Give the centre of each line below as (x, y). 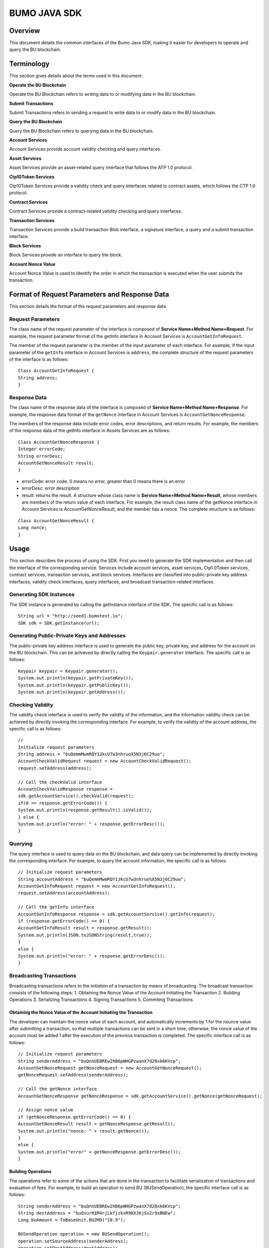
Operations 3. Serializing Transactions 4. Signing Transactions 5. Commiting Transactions (101, 1000)
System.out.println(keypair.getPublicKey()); (75, 685)
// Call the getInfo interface (56, 907)
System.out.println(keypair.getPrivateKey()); (76, 678)
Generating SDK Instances (42, 595)
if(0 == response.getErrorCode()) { (63, 803)
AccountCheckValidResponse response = (66, 789)
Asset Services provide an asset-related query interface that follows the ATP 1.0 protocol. (101, 168)
